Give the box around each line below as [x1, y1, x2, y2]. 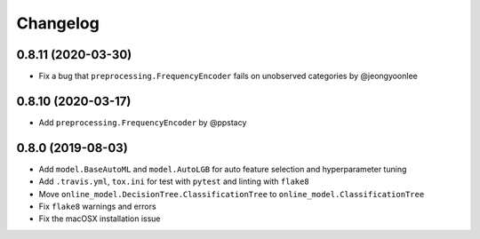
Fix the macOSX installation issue [38, 213, 161, 224]
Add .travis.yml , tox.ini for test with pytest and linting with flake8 [38, 176, 310, 187]
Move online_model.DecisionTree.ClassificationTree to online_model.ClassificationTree [38, 188, 425, 199]
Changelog [16, 13, 100, 33]
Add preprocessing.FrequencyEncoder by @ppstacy [38, 116, 247, 128]
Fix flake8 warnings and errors [38, 201, 156, 212]
